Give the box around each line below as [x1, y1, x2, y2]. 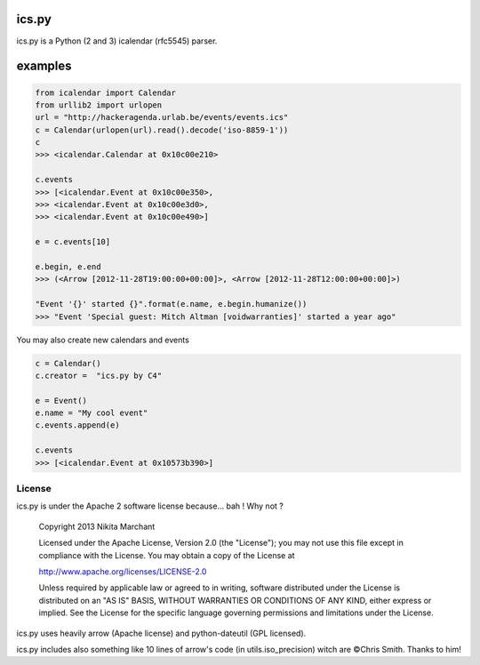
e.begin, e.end [35, 261, 101, 271]
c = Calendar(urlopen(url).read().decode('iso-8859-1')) [35, 124, 289, 135]
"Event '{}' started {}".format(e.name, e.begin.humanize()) [35, 299, 308, 309]
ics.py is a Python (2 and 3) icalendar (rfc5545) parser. [16, 36, 218, 46]
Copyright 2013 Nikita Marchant [38, 521, 156, 532]
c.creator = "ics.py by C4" [35, 370, 163, 381]
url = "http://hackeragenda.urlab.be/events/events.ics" [35, 112, 289, 123]
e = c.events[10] [35, 236, 111, 247]
